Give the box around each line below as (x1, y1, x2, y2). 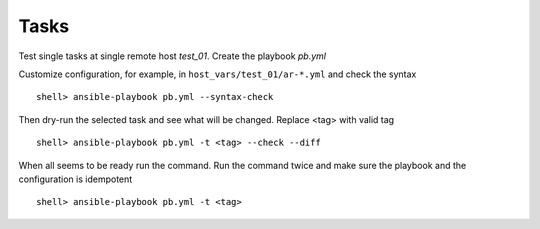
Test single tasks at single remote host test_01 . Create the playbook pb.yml (18, 50, 327, 62)
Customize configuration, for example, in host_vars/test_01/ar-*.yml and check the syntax (18, 68, 417, 80)
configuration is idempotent (18, 173, 133, 185)
